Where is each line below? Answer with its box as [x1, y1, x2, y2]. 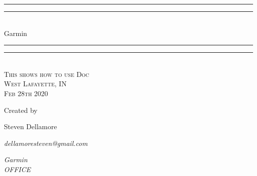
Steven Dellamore [4, 121, 57, 132]
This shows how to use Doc [4, 69, 89, 79]
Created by [4, 105, 38, 115]
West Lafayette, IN [4, 78, 67, 89]
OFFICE [4, 164, 31, 174]
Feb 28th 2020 [4, 88, 48, 98]
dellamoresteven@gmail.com [4, 138, 88, 148]
